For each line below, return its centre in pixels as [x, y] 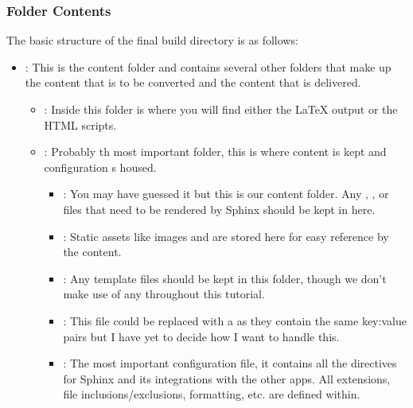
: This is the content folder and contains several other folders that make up [208, 66]
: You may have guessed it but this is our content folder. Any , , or [226, 194]
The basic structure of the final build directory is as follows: [152, 40]
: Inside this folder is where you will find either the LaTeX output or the [221, 109]
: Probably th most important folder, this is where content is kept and [215, 152]
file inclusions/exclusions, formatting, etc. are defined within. [212, 394]
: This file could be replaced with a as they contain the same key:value [235, 320]
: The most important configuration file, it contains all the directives [230, 363]
